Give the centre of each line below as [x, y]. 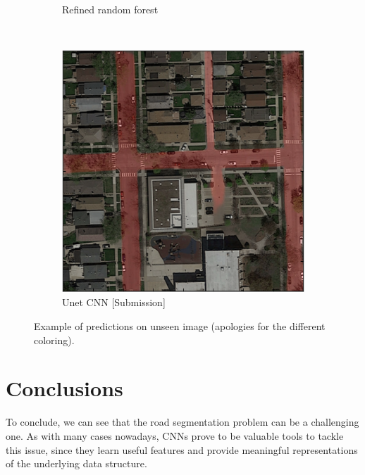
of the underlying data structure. [76, 463]
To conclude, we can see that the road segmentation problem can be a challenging [182, 422]
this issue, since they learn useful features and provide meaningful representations [182, 449]
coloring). [54, 340]
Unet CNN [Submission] [114, 302]
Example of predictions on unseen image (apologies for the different [180, 326]
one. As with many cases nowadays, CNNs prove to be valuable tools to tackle [175, 435]
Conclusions [64, 388]
